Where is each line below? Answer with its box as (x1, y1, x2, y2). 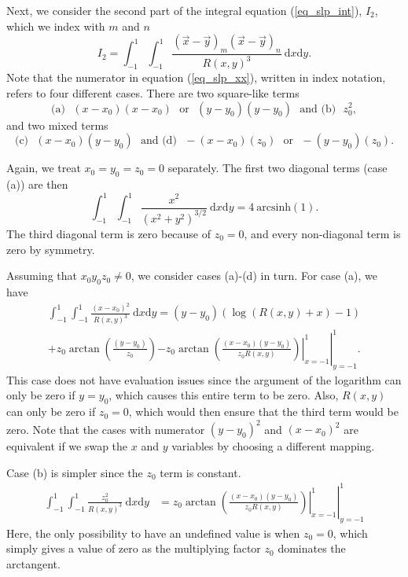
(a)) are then (6, 175, 68, 192)
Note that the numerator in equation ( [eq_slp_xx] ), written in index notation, (6, 69, 386, 86)
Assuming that (6, 267, 77, 284)
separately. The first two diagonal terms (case (167, 160, 388, 176)
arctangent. (6, 555, 61, 571)
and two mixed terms (6, 116, 108, 133)
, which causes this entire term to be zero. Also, (108, 387, 339, 403)
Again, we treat (6, 160, 81, 176)
